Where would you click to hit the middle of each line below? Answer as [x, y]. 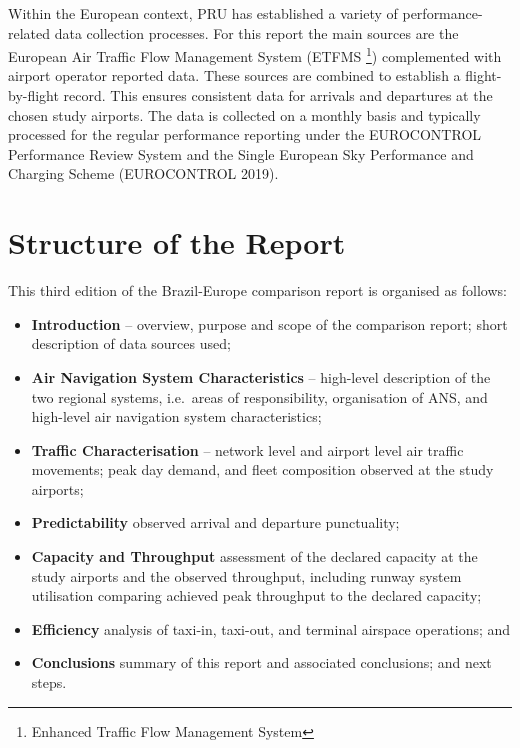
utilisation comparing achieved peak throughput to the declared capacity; [256, 595]
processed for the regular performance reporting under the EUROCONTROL [245, 134]
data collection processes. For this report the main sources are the [256, 32]
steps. [49, 682]
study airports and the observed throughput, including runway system [246, 575]
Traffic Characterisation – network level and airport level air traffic [247, 449]
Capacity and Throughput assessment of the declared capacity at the [254, 556]
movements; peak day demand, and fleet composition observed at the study [262, 469]
